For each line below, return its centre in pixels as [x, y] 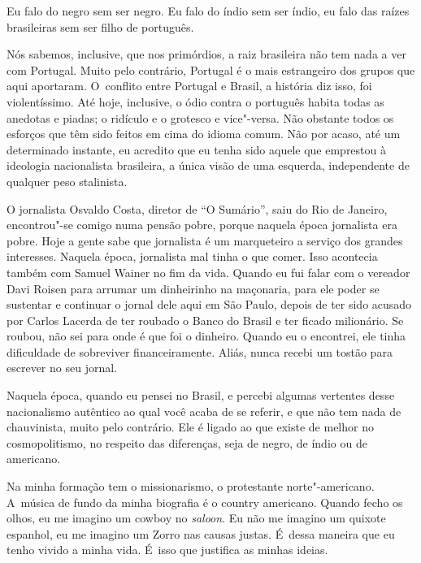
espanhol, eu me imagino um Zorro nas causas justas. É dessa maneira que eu [201, 533]
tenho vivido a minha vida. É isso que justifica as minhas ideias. [167, 550]
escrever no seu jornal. [62, 368]
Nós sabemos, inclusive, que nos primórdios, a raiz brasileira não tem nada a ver [206, 54]
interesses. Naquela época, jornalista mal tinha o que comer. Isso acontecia [192, 256]
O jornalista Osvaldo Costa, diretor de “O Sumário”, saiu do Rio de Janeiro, [197, 208]
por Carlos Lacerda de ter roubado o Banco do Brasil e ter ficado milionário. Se [205, 320]
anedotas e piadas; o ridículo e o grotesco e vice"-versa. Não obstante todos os [200, 117]
